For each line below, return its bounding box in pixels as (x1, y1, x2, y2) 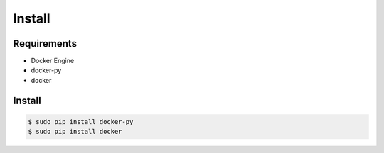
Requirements (13, 38, 78, 50)
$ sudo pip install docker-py (28, 118, 134, 125)
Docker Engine (31, 57, 75, 65)
